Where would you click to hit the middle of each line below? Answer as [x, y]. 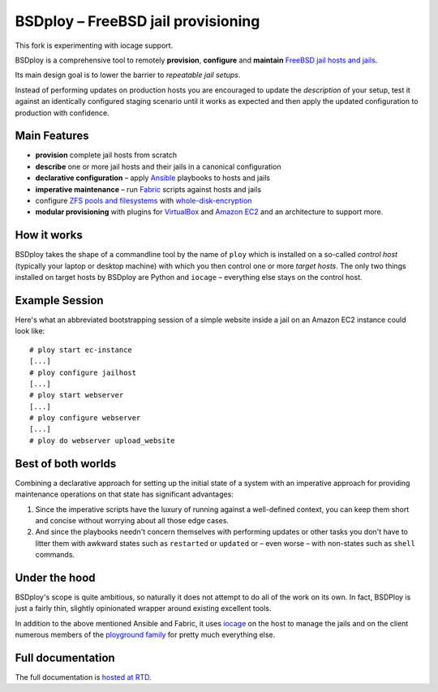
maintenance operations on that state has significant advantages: [125, 494]
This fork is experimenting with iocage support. [94, 45]
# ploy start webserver [77, 395]
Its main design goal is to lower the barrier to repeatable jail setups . [128, 75]
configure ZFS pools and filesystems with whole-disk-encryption [144, 200]
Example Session [60, 300]
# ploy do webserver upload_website [102, 441]
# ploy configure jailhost [83, 372]
